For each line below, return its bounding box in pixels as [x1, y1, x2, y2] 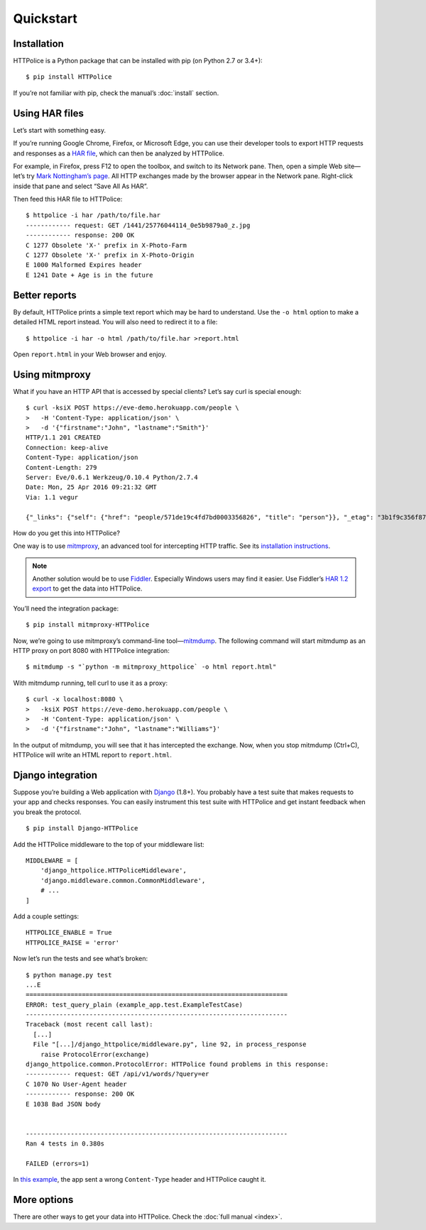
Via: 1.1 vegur [26, 493, 79, 501]
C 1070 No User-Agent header [26, 1080, 127, 1088]
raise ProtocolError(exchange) [40, 1050, 150, 1058]
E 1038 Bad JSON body [26, 1100, 101, 1108]
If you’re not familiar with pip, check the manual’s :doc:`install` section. [13, 89, 219, 97]
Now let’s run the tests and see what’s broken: [13, 955, 148, 963]
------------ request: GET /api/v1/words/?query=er [26, 1070, 209, 1078]
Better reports [13, 289, 77, 301]
